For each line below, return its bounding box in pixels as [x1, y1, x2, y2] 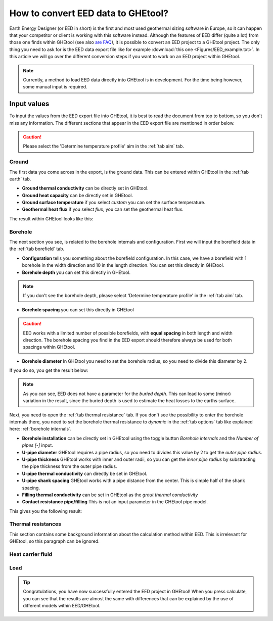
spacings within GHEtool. [23, 344, 75, 350]
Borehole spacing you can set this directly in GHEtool [22, 306, 134, 313]
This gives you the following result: [9, 508, 82, 514]
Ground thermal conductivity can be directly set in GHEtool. [22, 185, 149, 192]
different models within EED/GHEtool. [23, 602, 101, 608]
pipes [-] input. [22, 442, 53, 448]
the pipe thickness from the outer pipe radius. [22, 463, 117, 469]
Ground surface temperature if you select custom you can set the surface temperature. [22, 200, 206, 206]
